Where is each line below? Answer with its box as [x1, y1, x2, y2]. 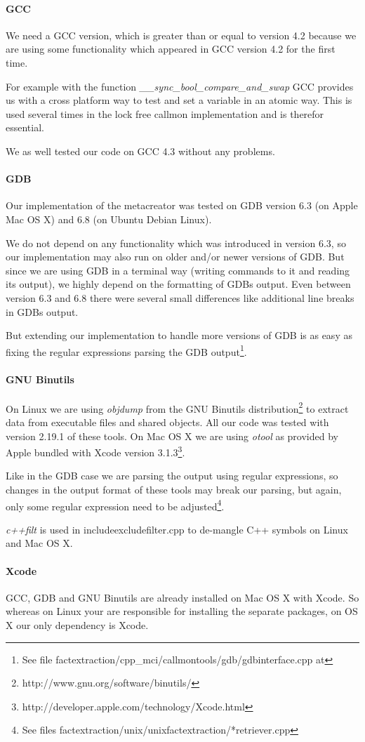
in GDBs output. [6, 304, 79, 319]
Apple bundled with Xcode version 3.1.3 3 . [6, 443, 185, 459]
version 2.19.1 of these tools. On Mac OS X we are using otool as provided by [6, 428, 338, 443]
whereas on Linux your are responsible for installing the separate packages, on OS [6, 604, 358, 618]
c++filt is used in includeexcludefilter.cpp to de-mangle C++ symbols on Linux [6, 522, 348, 536]
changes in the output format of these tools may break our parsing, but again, [6, 482, 342, 497]
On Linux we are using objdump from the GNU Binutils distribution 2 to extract [6, 399, 349, 416]
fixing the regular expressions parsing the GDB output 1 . [6, 342, 247, 359]
